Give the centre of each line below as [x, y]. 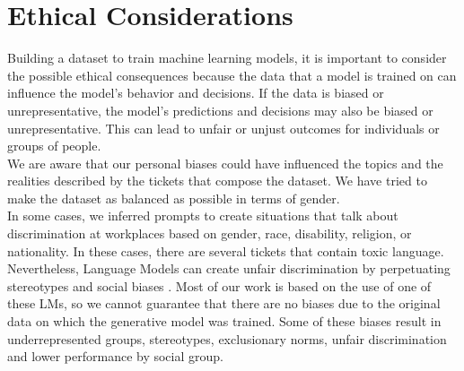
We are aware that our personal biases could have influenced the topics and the [225, 163]
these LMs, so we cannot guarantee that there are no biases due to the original [224, 303]
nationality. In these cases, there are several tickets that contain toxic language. [226, 250]
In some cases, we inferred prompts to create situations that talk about [203, 216]
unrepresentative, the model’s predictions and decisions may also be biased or [220, 110]
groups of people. [54, 146]
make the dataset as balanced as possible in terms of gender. [174, 198]
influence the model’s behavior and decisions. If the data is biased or [196, 93]
